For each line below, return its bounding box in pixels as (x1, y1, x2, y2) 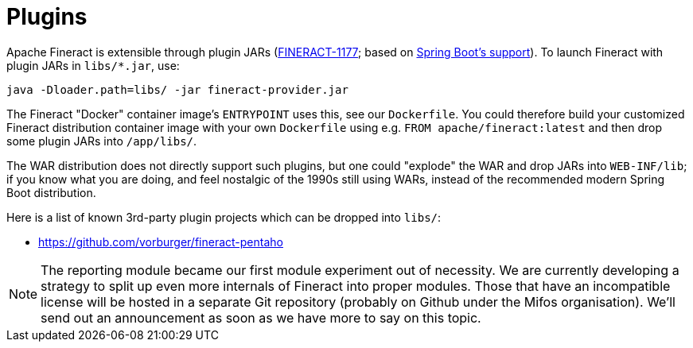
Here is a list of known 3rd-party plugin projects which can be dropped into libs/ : (6, 210, 442, 224)
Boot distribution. (6, 185, 96, 199)
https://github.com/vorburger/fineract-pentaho (38, 234, 283, 249)
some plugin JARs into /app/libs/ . (6, 133, 197, 148)
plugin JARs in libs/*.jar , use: (6, 58, 180, 72)
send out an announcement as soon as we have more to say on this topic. (41, 309, 481, 326)
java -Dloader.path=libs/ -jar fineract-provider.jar (6, 83, 348, 96)
